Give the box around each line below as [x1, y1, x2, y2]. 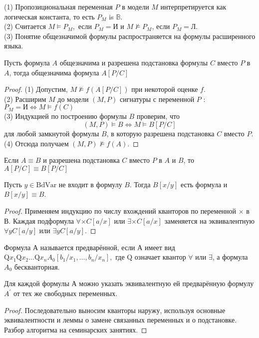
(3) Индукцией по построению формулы [4, 111, 127, 121]
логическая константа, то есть [4, 11, 95, 21]
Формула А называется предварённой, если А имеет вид [4, 242, 175, 252]
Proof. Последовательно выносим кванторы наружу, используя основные [4, 305, 226, 315]
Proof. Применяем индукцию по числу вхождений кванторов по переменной [4, 205, 237, 216]
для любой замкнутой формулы [4, 128, 99, 138]
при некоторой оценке [131, 84, 198, 94]
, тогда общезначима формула [9, 67, 99, 77]
